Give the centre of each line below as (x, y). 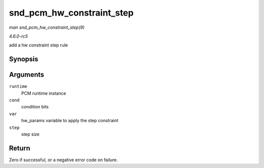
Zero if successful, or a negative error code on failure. (64, 160)
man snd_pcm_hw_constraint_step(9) (47, 27)
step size (30, 134)
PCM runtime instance (44, 93)
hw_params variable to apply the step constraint (70, 121)
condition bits (35, 107)
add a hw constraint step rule (38, 45)
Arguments (27, 75)
